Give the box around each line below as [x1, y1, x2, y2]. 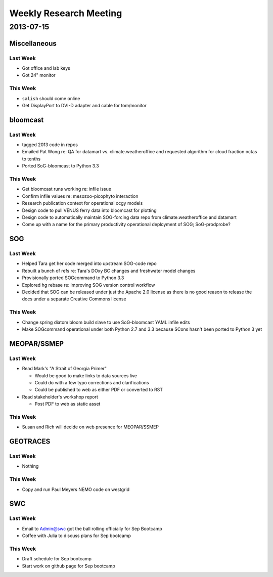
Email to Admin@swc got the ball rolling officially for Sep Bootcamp [22, 525, 163, 531]
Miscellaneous [9, 39, 57, 48]
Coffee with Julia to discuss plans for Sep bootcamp [22, 532, 131, 539]
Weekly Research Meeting [9, 8, 122, 19]
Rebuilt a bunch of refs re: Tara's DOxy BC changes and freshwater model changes [22, 268, 196, 274]
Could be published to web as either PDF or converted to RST [34, 387, 163, 393]
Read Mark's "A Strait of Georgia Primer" [22, 366, 107, 372]
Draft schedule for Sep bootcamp [22, 556, 92, 562]
